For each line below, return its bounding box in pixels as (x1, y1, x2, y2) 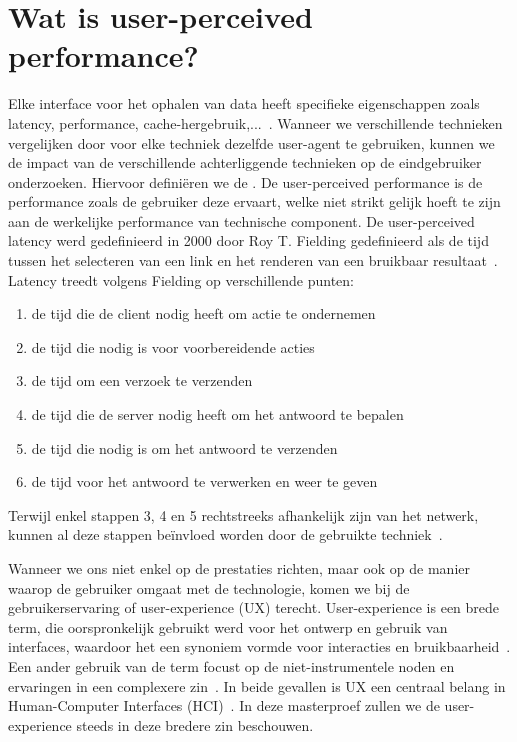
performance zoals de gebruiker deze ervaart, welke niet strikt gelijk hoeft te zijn (8, 191, 501, 212)
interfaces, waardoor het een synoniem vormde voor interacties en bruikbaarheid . (8, 636, 511, 657)
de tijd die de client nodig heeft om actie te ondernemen (31, 303, 376, 324)
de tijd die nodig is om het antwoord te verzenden (31, 437, 338, 458)
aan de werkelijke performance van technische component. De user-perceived (8, 210, 475, 231)
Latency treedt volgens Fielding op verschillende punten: (8, 269, 354, 290)
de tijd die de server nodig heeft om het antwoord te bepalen (31, 404, 404, 425)
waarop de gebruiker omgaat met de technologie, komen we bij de (8, 577, 410, 598)
